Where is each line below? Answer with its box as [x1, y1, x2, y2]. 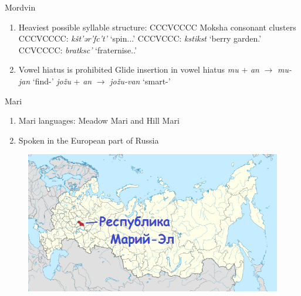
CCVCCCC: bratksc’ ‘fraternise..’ [18, 43, 137, 56]
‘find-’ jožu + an [32, 74, 92, 87]
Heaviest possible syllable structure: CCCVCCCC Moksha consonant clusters [18, 21, 296, 33]
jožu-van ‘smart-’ [110, 74, 171, 87]
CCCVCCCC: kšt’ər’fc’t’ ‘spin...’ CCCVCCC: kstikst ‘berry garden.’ [18, 32, 262, 45]
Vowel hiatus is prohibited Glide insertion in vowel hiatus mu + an [18, 63, 259, 76]
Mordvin [5, 1, 36, 13]
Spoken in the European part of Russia [18, 134, 159, 146]
